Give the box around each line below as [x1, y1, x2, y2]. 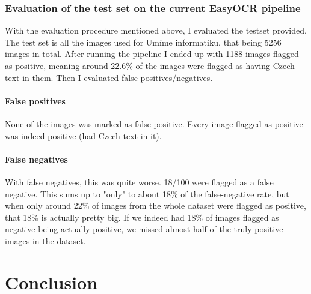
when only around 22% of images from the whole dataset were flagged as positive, [5, 199, 306, 212]
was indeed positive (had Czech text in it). [5, 129, 162, 142]
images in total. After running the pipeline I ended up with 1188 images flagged [5, 47, 299, 60]
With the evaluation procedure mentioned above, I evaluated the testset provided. [5, 24, 307, 37]
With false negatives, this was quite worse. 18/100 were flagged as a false [5, 175, 274, 188]
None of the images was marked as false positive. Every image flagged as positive [5, 117, 303, 130]
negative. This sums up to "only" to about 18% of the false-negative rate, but [5, 187, 289, 200]
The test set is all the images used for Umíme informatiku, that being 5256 [5, 35, 282, 48]
